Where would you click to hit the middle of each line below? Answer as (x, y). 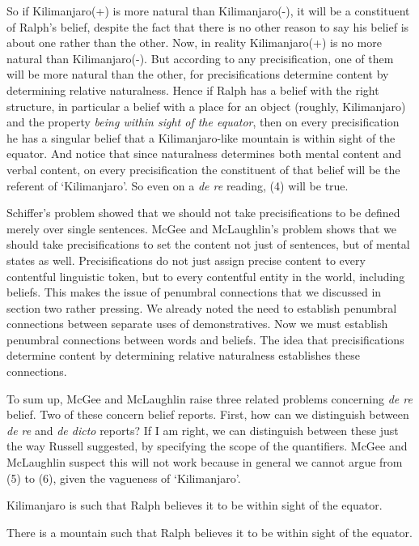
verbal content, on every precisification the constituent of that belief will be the (203, 169)
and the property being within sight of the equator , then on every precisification (203, 122)
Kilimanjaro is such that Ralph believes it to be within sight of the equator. (195, 505)
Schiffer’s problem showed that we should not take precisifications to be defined (203, 213)
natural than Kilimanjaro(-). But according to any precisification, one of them (200, 58)
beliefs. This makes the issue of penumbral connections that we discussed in (194, 292)
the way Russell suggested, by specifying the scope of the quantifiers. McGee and (207, 446)
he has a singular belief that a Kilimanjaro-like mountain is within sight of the (201, 137)
